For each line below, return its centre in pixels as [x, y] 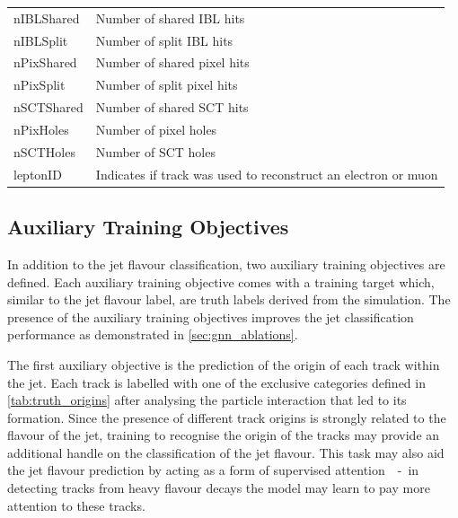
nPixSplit [40, 85]
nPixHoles [41, 129]
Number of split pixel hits [167, 85]
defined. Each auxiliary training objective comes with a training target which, [221, 281]
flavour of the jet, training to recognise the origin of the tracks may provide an [224, 435]
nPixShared [45, 62]
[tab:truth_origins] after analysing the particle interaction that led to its [207, 400]
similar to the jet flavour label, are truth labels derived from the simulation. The [229, 299]
